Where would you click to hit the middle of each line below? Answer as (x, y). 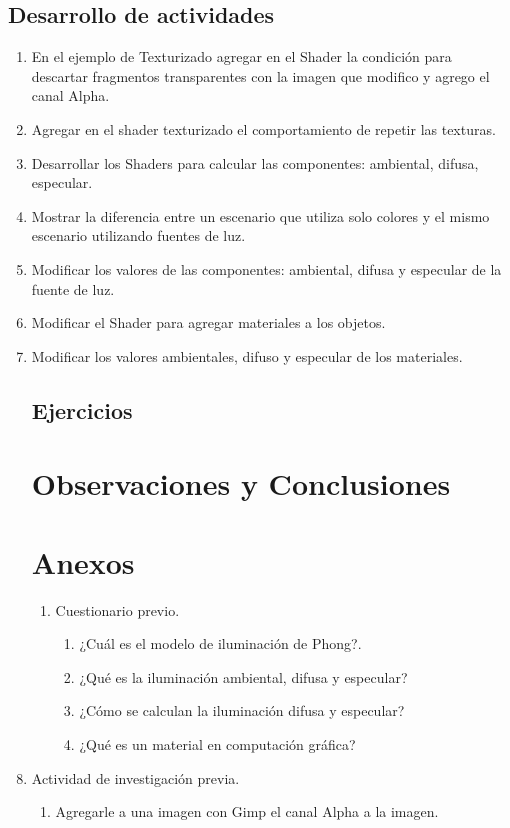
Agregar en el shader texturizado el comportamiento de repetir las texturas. (263, 128)
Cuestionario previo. (117, 609)
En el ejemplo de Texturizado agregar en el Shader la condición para (241, 56)
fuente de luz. (73, 288)
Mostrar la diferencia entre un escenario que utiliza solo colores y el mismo (260, 215)
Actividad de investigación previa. (135, 777)
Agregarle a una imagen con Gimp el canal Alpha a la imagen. (247, 811)
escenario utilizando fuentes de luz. (138, 235)
